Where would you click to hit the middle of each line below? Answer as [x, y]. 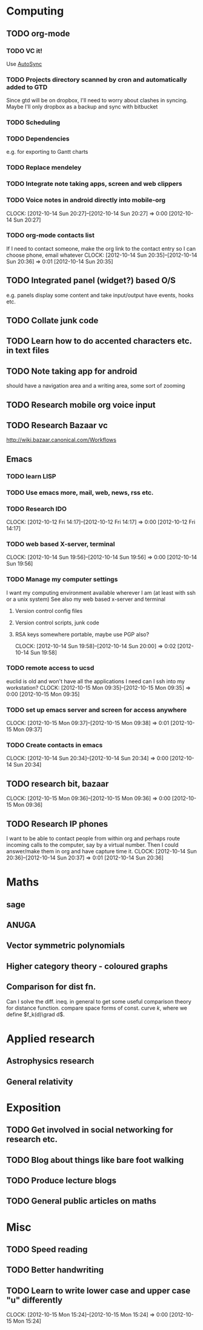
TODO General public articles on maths [81, 1201]
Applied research [51, 1038]
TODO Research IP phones [57, 824]
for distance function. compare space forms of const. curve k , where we [97, 1008]
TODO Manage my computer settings [62, 580]
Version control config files [49, 610]
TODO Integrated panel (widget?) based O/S [91, 281]
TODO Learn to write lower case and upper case [98, 1290]
